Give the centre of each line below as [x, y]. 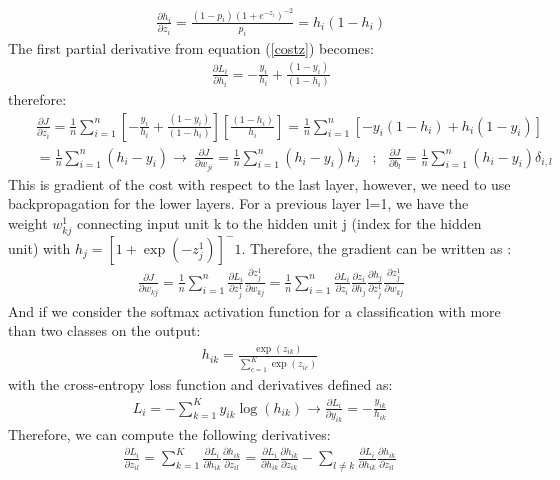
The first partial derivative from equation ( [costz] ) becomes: [191, 47]
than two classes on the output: [104, 330]
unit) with [39, 247]
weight [28, 222]
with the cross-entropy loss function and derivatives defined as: [200, 384]
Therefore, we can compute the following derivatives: [169, 433]
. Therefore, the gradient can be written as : [376, 247]
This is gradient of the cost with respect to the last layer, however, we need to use [259, 183]
